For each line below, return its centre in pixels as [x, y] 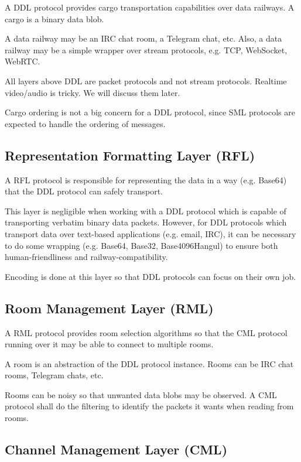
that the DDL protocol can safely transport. [84, 191]
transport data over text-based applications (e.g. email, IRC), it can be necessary [150, 233]
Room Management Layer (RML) [109, 308]
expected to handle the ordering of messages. [85, 123]
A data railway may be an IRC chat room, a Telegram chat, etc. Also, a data [143, 38]
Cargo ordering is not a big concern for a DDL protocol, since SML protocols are [150, 112]
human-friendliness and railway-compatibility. [86, 257]
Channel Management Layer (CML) [116, 449]
